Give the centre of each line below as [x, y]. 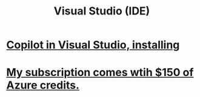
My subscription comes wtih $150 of [100, 73]
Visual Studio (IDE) [102, 11]
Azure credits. [43, 85]
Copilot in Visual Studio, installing [93, 45]
